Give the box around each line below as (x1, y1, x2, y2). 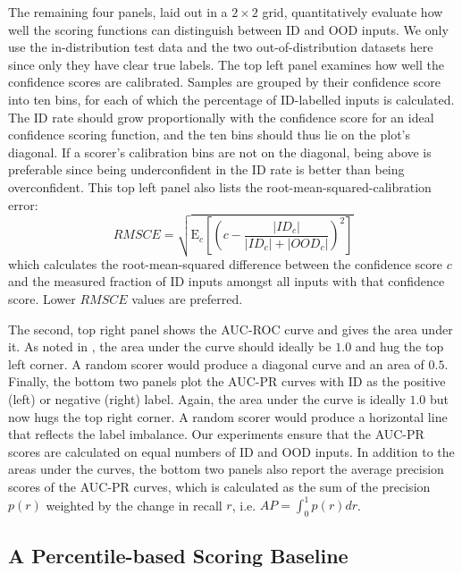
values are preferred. (131, 289, 243, 308)
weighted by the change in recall (46, 495, 223, 514)
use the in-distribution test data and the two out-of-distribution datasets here (8, 38, 433, 56)
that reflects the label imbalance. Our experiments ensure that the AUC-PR (8, 425, 424, 443)
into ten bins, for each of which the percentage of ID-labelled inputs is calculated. (8, 89, 455, 108)
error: (8, 195, 38, 214)
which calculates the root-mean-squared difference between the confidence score (8, 254, 443, 273)
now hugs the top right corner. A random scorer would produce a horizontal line (8, 407, 448, 426)
